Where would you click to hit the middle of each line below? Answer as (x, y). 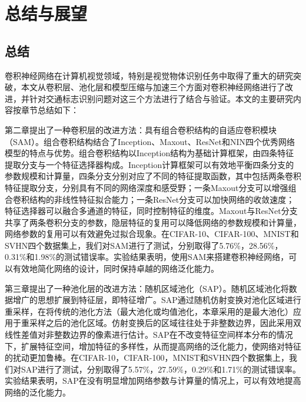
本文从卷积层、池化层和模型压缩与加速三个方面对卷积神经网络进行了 (153, 87)
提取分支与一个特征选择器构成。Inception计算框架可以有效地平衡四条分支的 (149, 164)
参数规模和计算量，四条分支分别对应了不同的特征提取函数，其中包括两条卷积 (153, 176)
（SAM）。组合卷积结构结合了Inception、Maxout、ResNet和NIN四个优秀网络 (150, 141)
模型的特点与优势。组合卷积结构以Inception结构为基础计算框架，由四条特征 (149, 153)
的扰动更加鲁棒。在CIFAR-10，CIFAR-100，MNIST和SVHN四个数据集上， (147, 357)
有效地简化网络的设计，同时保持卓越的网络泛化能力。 (116, 268)
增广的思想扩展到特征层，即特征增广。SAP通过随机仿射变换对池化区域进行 (157, 300)
